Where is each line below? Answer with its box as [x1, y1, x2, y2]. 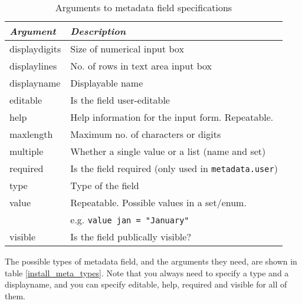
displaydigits [9, 42, 61, 55]
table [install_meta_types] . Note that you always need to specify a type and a [5, 266, 289, 279]
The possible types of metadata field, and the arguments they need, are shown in [5, 255, 297, 267]
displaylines [9, 59, 57, 72]
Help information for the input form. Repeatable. [70, 110, 274, 124]
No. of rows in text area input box [70, 59, 212, 72]
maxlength [9, 127, 53, 141]
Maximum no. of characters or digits [70, 127, 221, 141]
